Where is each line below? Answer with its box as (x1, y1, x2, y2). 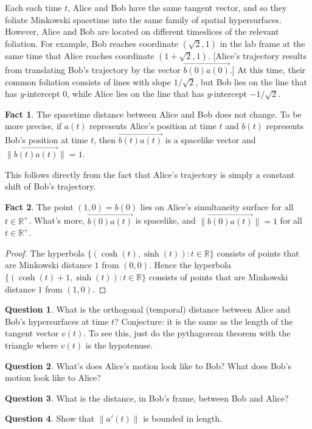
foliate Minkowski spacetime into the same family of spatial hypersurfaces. (5, 13, 282, 26)
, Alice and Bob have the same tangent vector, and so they (68, 1, 287, 13)
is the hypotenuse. (85, 338, 153, 351)
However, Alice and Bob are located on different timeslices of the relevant (5, 25, 279, 38)
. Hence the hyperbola (149, 258, 232, 271)
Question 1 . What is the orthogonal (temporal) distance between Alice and (5, 303, 290, 316)
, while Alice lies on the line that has (67, 87, 204, 100)
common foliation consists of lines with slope (5, 75, 171, 88)
